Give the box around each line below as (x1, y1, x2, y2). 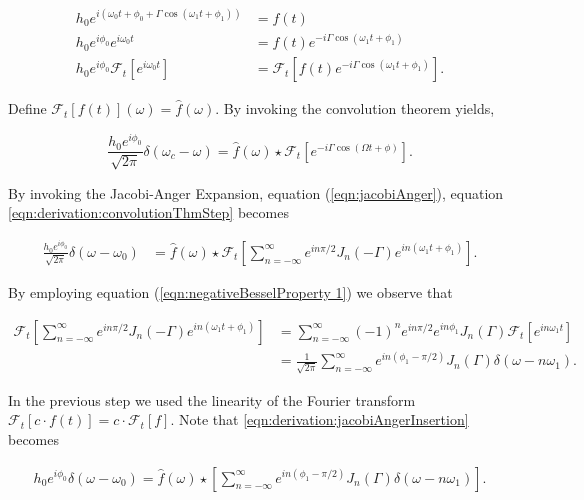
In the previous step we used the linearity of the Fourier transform (8, 389, 416, 410)
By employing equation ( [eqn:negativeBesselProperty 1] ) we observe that (8, 281, 453, 302)
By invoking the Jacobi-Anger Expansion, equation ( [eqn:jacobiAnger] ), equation (8, 182, 504, 203)
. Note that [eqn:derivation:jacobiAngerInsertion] (170, 409, 469, 430)
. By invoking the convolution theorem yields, (215, 98, 495, 119)
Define (8, 98, 47, 119)
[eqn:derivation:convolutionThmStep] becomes (8, 202, 289, 223)
